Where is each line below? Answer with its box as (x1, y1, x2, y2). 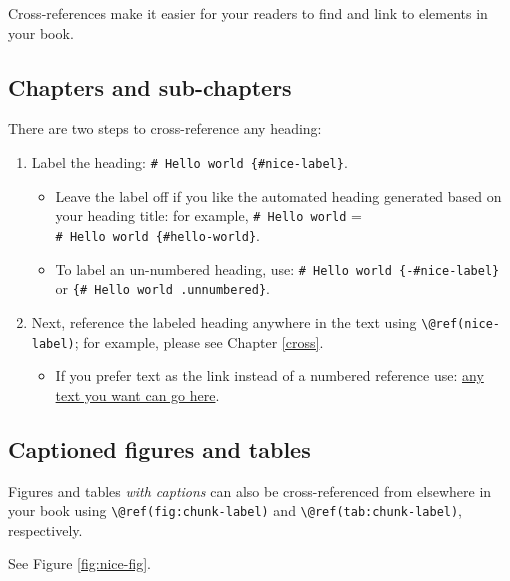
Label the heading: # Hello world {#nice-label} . (31, 151, 348, 172)
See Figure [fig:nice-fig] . (8, 553, 151, 574)
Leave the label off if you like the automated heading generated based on (55, 185, 502, 206)
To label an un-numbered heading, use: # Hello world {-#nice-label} (55, 258, 500, 279)
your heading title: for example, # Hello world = (55, 205, 362, 226)
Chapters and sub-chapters (8, 71, 292, 102)
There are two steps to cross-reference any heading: (8, 118, 322, 139)
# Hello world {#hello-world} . (55, 224, 260, 245)
